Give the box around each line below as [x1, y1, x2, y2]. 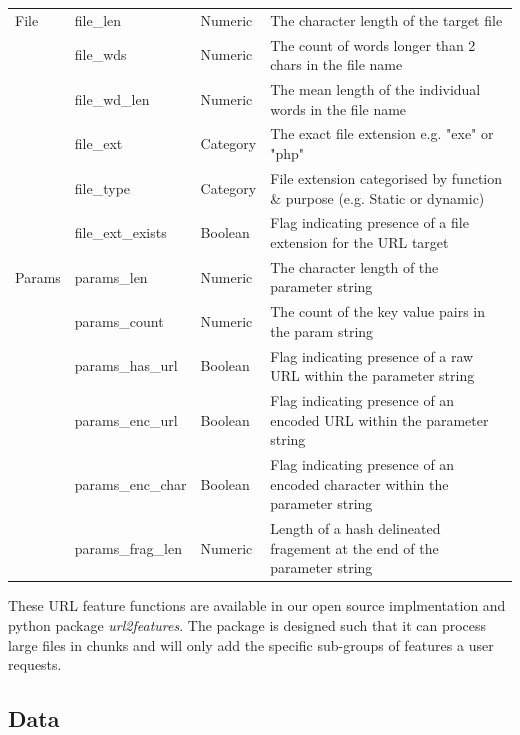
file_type [74, 177, 131, 198]
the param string [270, 320, 374, 341]
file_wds [74, 44, 127, 65]
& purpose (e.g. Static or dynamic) [270, 187, 485, 208]
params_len [74, 266, 148, 287]
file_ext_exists [74, 222, 167, 243]
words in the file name [270, 98, 407, 119]
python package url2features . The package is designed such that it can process [8, 615, 487, 636]
